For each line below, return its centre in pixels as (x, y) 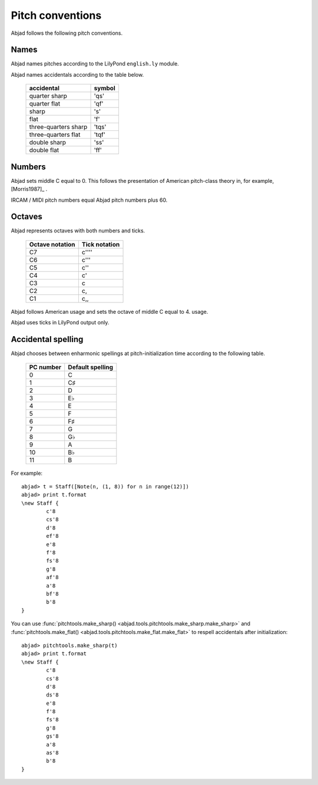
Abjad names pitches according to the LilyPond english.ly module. (95, 64)
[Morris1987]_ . (29, 189)
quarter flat (45, 104)
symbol (105, 88)
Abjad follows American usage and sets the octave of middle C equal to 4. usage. (110, 311)
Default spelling (91, 367)
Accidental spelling (47, 339)
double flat (44, 150)
